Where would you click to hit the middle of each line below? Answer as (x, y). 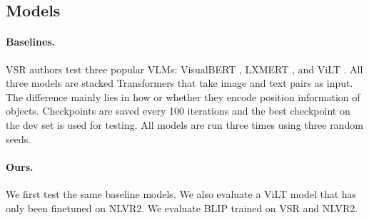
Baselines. (31, 42)
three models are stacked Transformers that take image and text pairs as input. (180, 83)
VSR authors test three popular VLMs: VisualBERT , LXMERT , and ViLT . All (184, 69)
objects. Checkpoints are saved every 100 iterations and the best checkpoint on (178, 111)
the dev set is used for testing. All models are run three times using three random (184, 124)
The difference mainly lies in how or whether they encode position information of (183, 96)
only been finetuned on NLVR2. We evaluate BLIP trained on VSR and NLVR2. (182, 208)
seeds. (19, 138)
